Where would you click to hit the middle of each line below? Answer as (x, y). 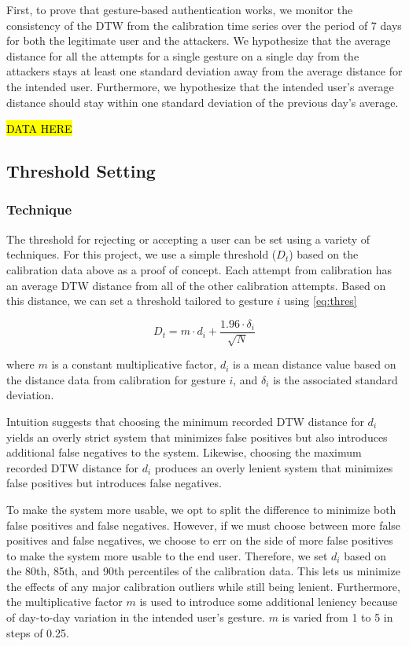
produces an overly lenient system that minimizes (274, 467)
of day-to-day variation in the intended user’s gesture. (136, 617)
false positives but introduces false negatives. (114, 483)
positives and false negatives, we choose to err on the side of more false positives (200, 540)
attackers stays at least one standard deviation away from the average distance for (204, 71)
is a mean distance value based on (315, 364)
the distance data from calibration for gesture (116, 379)
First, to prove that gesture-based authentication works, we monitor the (180, 9)
